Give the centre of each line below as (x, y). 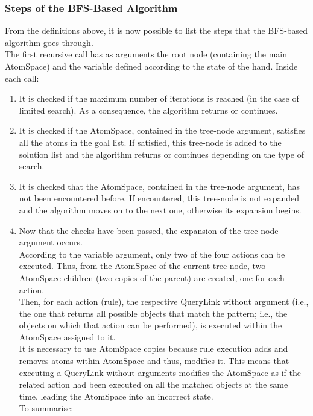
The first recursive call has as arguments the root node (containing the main (146, 54)
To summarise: (46, 408)
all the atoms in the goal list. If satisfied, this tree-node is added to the (150, 142)
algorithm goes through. (49, 42)
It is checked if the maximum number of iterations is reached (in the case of (159, 98)
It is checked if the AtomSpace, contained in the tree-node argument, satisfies (162, 130)
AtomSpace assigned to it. (67, 336)
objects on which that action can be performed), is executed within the (150, 325)
